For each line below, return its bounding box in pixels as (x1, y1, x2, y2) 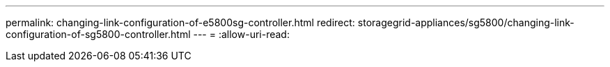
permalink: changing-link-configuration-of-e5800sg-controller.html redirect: (6, 17, 355, 28)
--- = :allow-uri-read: (193, 28, 290, 40)
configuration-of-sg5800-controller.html (6, 28, 191, 40)
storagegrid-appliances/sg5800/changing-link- (357, 17, 574, 28)
